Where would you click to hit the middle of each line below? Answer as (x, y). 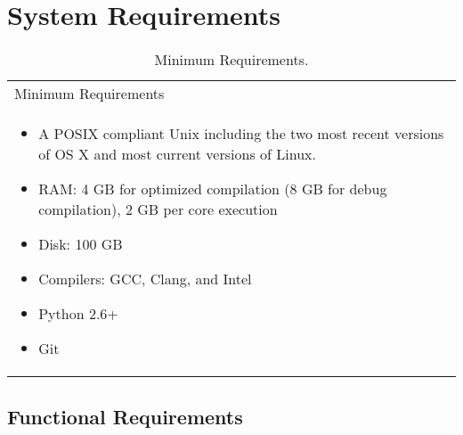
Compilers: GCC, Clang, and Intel (145, 279)
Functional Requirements (125, 416)
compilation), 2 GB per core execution (158, 209)
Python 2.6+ (78, 314)
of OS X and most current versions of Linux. (177, 154)
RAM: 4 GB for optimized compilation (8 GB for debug (213, 189)
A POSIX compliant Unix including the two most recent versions (241, 134)
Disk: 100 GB (81, 244)
